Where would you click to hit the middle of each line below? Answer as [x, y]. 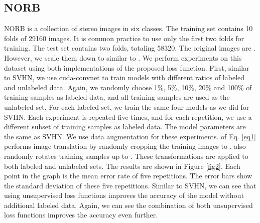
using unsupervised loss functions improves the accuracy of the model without [124, 195]
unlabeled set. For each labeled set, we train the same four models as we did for [127, 106]
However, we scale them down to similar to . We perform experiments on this [123, 57]
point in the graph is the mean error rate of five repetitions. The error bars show [128, 176]
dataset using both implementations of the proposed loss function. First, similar [127, 67]
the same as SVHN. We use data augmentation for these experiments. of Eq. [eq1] [130, 136]
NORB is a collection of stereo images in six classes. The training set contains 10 [128, 28]
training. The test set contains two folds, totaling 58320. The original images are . [130, 48]
